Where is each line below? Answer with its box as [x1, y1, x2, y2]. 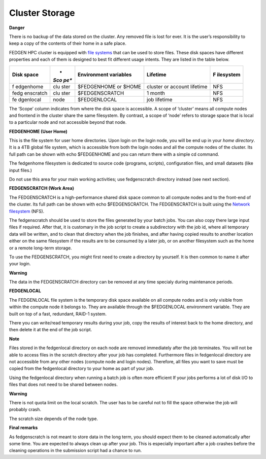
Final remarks [9, 424, 38, 431]
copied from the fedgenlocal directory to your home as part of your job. [9, 365, 155, 372]
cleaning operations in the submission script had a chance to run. [9, 448, 142, 454]
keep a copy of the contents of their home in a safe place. [9, 40, 127, 46]
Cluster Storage [9, 7, 75, 18]
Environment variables [77, 71, 132, 78]
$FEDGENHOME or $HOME [77, 83, 141, 90]
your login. [9, 261, 31, 267]
